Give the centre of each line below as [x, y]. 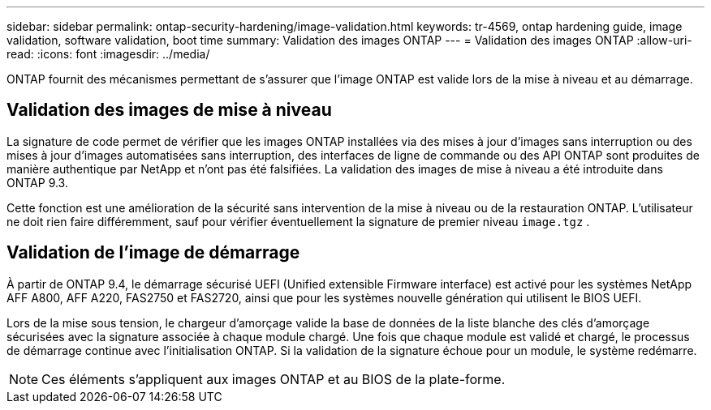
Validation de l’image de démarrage [153, 253]
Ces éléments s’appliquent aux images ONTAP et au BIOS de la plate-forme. [274, 379]
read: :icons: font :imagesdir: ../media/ [108, 54]
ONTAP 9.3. [37, 182]
